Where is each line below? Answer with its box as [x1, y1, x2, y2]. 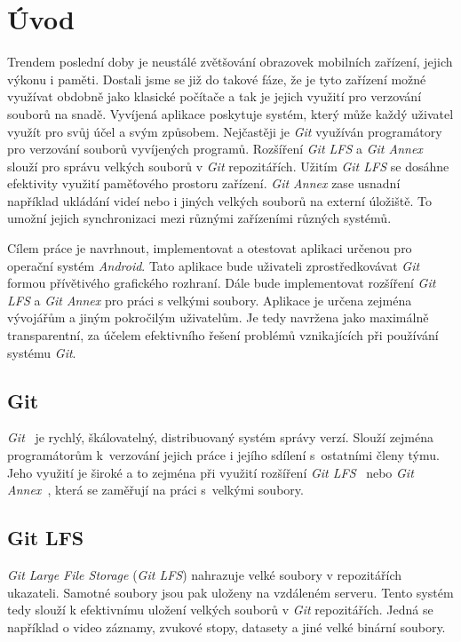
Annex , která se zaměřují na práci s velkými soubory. [7, 480, 304, 499]
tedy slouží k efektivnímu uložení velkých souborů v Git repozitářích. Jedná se [7, 600, 433, 619]
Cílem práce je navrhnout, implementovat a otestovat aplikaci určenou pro [7, 239, 412, 258]
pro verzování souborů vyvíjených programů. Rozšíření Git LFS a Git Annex [7, 139, 423, 158]
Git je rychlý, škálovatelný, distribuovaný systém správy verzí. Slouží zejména [7, 428, 434, 447]
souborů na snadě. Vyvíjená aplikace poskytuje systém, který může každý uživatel [7, 104, 454, 123]
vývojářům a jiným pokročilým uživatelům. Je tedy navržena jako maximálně [7, 308, 429, 327]
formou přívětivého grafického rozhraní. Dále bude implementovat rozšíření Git [7, 273, 436, 292]
